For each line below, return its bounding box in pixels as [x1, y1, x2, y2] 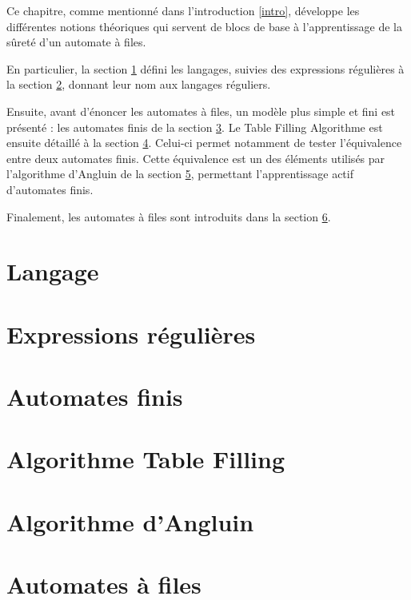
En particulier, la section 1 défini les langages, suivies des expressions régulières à [6, 60, 405, 77]
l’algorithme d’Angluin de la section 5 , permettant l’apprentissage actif [6, 165, 353, 182]
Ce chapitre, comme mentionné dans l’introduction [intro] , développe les [6, 2, 360, 18]
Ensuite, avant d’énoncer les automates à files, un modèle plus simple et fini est [6, 102, 396, 119]
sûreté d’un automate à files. [6, 34, 146, 50]
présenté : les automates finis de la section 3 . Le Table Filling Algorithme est [6, 118, 383, 135]
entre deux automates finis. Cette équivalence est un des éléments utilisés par [6, 149, 385, 166]
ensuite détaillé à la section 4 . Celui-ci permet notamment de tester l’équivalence [6, 134, 402, 151]
